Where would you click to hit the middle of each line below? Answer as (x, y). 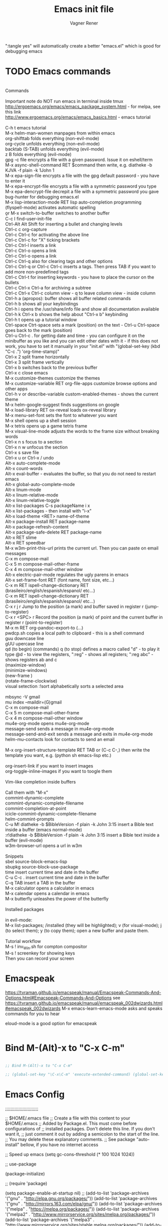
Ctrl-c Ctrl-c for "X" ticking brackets (42, 240)
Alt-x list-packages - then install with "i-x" (48, 510)
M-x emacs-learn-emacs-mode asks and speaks (112, 1008)
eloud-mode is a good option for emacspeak (51, 1023)
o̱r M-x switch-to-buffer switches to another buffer (57, 213)
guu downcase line (25, 638)
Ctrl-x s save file (22, 452)
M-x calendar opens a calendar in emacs (47, 893)
